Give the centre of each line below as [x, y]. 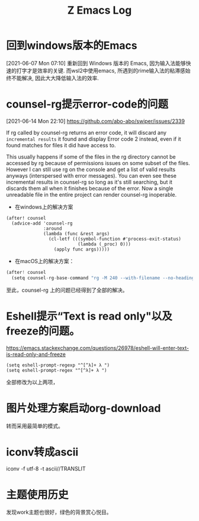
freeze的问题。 [43, 331]
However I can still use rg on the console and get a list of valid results [91, 169]
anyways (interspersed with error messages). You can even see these [91, 175]
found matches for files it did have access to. [61, 145]
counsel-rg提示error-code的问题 [87, 104]
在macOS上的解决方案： [44, 261]
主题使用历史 [38, 495]
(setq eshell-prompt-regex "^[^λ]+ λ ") [57, 370]
